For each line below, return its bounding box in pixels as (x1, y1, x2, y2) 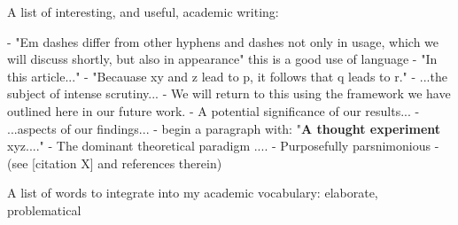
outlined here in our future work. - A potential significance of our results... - (7, 101, 420, 120)
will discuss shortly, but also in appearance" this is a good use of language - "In (7, 50, 438, 68)
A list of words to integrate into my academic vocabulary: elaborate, (7, 183, 378, 202)
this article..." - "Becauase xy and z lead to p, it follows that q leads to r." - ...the (7, 66, 447, 85)
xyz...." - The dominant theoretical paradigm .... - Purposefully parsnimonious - (7, 136, 439, 155)
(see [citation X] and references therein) (7, 153, 222, 172)
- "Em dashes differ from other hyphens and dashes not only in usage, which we (7, 32, 439, 50)
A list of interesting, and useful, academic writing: (7, 3, 279, 20)
